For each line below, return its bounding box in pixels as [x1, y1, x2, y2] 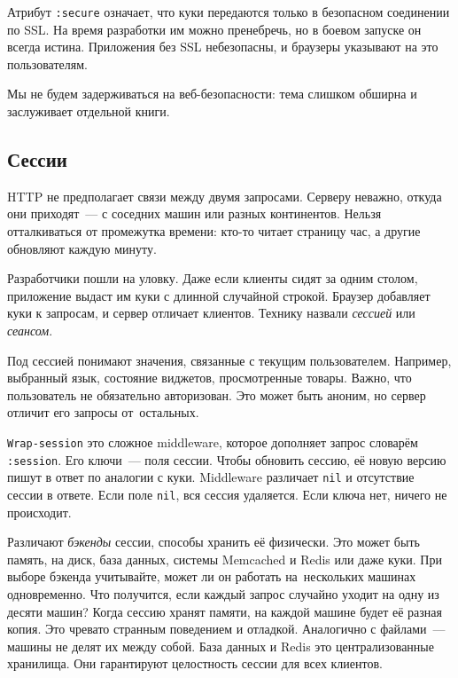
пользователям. [7, 54, 88, 73]
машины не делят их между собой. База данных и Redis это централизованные [7, 636, 434, 655]
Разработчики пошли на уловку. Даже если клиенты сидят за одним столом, [7, 269, 418, 288]
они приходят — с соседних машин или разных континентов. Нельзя [7, 204, 382, 223]
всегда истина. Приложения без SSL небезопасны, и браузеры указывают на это [7, 37, 439, 56]
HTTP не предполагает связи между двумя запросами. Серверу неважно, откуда [7, 186, 442, 205]
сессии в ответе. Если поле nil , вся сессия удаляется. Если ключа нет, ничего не [7, 485, 447, 503]
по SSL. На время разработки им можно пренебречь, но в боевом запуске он [7, 20, 422, 38]
